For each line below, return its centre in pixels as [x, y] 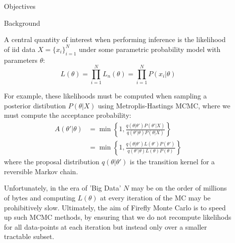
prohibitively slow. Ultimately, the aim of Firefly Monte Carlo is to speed [115, 207]
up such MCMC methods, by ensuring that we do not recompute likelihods [118, 217]
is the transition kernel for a [172, 162]
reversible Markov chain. [41, 171]
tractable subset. [29, 236]
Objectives [20, 6]
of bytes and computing [40, 197]
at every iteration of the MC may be [155, 197]
